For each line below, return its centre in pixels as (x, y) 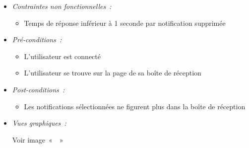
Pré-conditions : (37, 39)
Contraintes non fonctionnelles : (62, 6)
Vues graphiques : (39, 123)
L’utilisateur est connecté (62, 56)
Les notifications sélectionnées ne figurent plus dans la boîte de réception (135, 106)
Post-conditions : (38, 89)
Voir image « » (38, 139)
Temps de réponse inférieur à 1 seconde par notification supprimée (125, 23)
